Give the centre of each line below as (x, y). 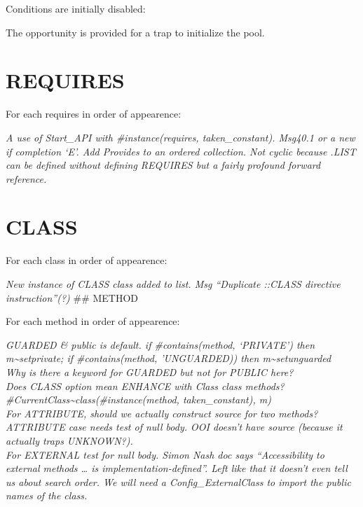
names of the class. (47, 495)
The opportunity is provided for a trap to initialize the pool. (135, 32)
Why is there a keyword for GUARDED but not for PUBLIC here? (150, 371)
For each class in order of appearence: (87, 260)
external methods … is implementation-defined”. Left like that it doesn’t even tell (177, 468)
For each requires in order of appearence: (94, 114)
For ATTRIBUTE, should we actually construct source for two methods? (162, 413)
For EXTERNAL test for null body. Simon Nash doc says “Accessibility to (165, 454)
